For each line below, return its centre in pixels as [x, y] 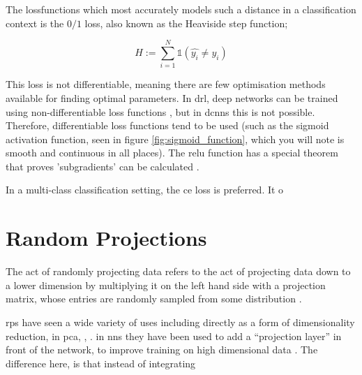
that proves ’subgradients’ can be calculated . [103, 166]
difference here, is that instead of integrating [101, 363]
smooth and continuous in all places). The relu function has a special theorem [172, 153]
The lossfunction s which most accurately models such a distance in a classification [181, 9]
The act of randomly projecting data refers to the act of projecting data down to [178, 271]
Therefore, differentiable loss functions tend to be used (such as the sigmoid [167, 125]
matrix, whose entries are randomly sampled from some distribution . [154, 299]
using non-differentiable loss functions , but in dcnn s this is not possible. [160, 111]
